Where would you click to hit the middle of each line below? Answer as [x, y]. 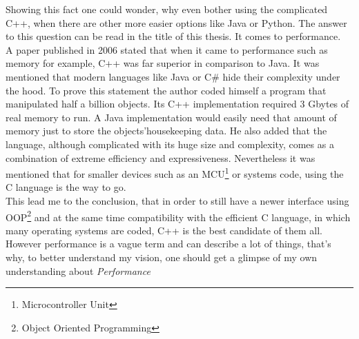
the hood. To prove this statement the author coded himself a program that [166, 90]
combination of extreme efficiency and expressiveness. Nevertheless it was [161, 157]
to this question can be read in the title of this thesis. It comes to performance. [173, 36]
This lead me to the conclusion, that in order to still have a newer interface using [177, 200]
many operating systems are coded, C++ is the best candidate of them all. [164, 230]
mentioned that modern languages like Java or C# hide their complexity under [173, 76]
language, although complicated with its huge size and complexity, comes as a [170, 144]
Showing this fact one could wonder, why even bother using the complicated [167, 9]
